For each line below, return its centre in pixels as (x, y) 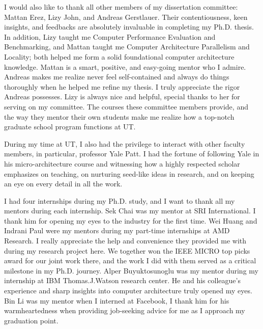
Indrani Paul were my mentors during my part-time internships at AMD (117, 230)
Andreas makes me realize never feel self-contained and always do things (117, 77)
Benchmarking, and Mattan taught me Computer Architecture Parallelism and (127, 47)
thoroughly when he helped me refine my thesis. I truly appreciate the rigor (122, 86)
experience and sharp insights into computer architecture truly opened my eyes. (128, 291)
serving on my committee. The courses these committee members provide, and (126, 106)
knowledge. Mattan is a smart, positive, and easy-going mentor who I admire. (125, 66)
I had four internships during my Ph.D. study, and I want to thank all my (120, 200)
